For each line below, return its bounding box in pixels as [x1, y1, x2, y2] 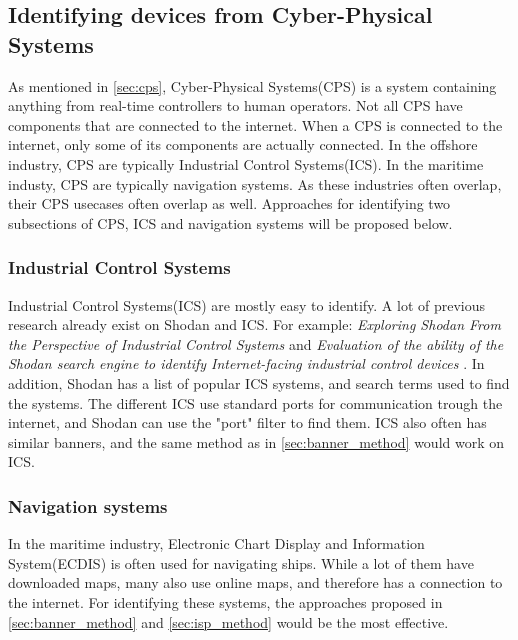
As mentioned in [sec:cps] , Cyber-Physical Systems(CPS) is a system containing [8, 75, 497, 96]
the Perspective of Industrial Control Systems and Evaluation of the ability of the [8, 333, 504, 354]
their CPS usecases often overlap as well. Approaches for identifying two [8, 193, 451, 214]
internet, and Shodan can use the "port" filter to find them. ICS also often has [8, 412, 487, 433]
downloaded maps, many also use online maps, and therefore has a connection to [8, 572, 503, 593]
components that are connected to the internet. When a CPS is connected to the [8, 114, 503, 135]
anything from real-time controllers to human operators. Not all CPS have [8, 95, 463, 116]
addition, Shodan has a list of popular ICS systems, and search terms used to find [8, 372, 510, 393]
